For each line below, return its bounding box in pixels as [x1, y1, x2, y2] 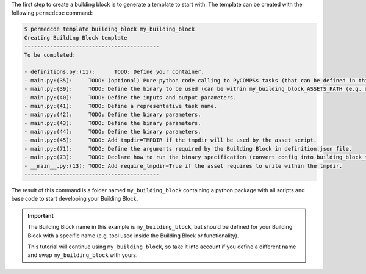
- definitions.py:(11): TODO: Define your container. [24, 68, 204, 76]
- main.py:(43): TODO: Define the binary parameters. [24, 120, 201, 126]
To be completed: [24, 51, 76, 58]
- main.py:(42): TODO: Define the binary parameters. [24, 111, 201, 118]
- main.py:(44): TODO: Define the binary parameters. [24, 128, 201, 135]
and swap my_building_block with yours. [27, 251, 138, 259]
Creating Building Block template [24, 34, 127, 41]
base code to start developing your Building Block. [11, 195, 138, 203]
